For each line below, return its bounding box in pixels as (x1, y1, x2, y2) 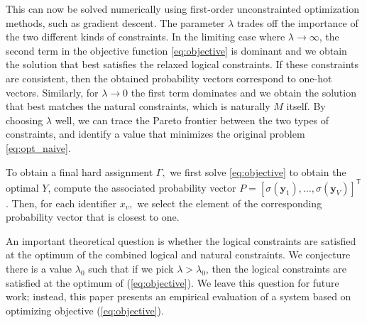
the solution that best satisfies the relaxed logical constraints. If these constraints (6, 57, 359, 72)
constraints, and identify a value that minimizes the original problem (6, 126, 305, 141)
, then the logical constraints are (205, 261, 346, 275)
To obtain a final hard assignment (6, 164, 153, 179)
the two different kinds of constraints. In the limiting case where (6, 29, 285, 44)
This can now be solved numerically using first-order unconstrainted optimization (6, 1, 359, 16)
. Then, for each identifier (6, 195, 117, 210)
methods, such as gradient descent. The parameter (6, 15, 225, 30)
